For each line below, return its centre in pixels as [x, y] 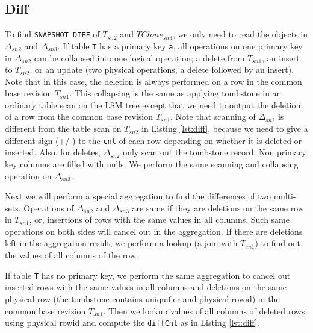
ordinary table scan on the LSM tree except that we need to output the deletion [153, 104]
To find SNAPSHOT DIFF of [52, 34]
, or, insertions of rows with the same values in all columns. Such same [159, 219]
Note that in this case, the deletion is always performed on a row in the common [153, 81]
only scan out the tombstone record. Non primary [215, 152]
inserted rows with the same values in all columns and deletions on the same [146, 287]
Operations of [49, 207]
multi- [285, 196]
